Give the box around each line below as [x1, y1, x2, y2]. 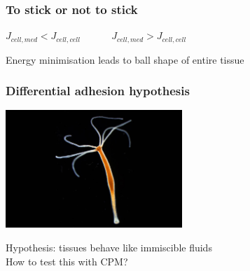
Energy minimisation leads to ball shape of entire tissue [6, 52, 244, 67]
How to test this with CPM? [6, 253, 128, 268]
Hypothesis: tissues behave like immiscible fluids [6, 239, 212, 254]
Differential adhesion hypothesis [6, 82, 190, 99]
